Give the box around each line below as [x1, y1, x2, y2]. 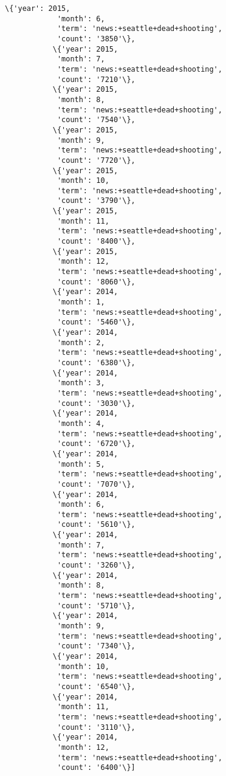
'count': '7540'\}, [56, 115, 135, 125]
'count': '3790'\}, [56, 196, 135, 205]
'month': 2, [56, 338, 105, 347]
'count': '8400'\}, [56, 237, 135, 246]
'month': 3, [56, 379, 105, 388]
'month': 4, [56, 419, 105, 428]
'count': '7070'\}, [56, 479, 135, 489]
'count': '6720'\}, [56, 439, 135, 448]
